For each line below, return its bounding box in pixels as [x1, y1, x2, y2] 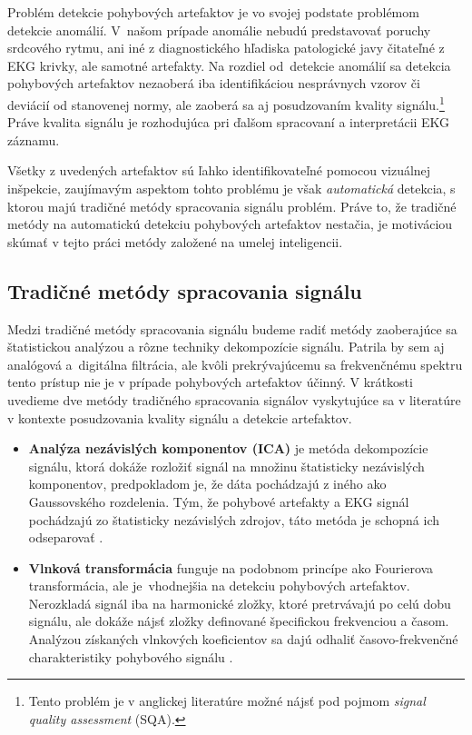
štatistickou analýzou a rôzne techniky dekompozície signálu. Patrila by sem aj [7, 337, 445, 356]
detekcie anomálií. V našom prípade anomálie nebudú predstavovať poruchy [7, 20, 431, 39]
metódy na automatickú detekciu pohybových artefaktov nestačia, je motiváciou [7, 214, 453, 233]
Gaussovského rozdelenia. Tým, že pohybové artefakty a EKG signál [28, 492, 409, 511]
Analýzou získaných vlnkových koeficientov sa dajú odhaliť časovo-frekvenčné [28, 630, 458, 649]
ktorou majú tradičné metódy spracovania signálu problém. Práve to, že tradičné [7, 196, 457, 215]
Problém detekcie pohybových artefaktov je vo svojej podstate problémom [7, 3, 419, 21]
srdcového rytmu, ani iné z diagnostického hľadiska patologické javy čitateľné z [7, 38, 445, 57]
